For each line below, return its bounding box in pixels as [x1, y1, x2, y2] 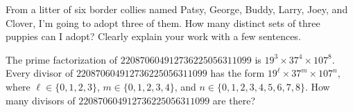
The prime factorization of [6, 52, 118, 66]
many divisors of [6, 93, 76, 107]
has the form [210, 66, 265, 80]
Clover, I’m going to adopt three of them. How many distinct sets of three [6, 15, 320, 30]
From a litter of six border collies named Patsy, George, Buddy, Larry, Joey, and [6, 2, 348, 16]
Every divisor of [6, 66, 74, 80]
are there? [212, 93, 255, 107]
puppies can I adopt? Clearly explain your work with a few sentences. [6, 29, 301, 44]
